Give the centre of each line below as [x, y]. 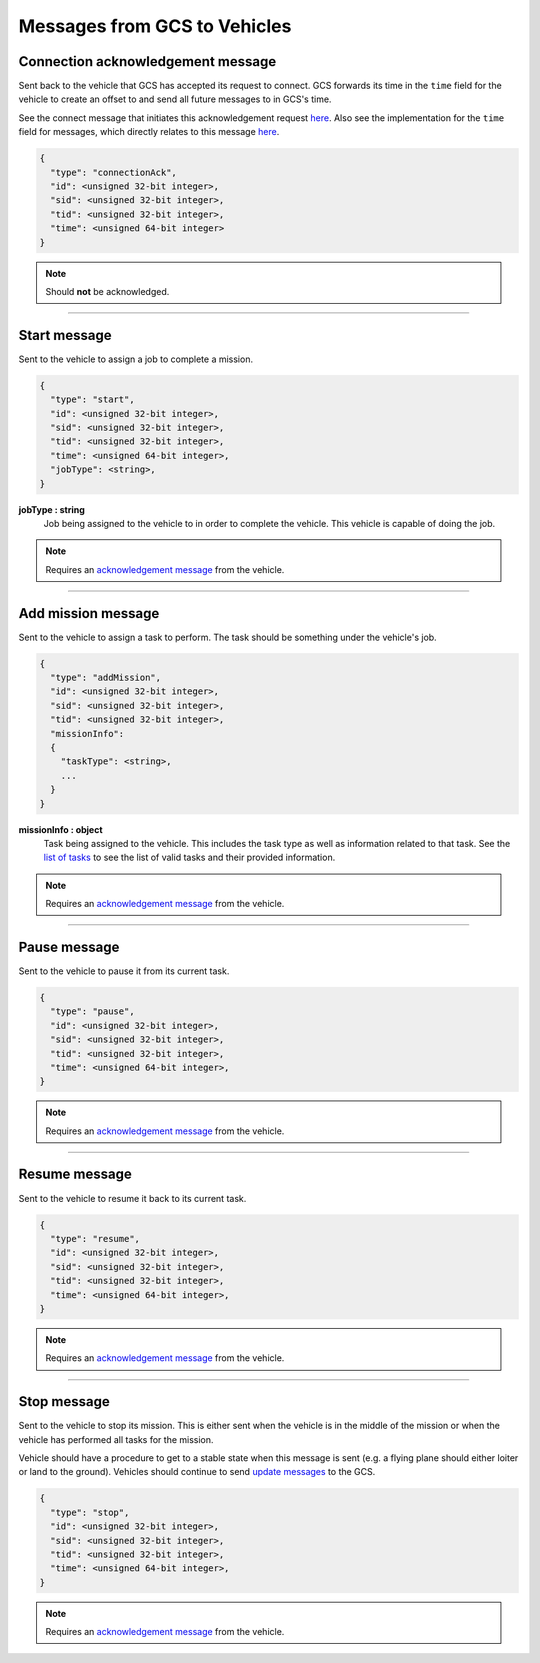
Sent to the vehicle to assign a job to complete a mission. [136, 359]
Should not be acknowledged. [107, 291]
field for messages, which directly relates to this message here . [149, 132]
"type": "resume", [95, 1238]
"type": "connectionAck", [113, 172]
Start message [65, 335]
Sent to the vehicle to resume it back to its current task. [132, 1198]
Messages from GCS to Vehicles [155, 26]
